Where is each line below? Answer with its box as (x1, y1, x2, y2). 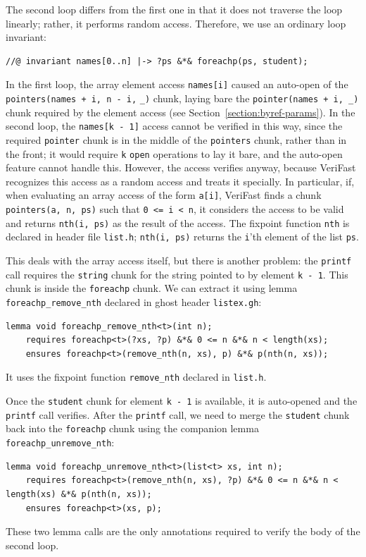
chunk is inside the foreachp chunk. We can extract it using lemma (6, 281, 298, 295)
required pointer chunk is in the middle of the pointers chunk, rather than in (6, 132, 347, 147)
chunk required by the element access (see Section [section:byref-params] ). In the (6, 104, 355, 119)
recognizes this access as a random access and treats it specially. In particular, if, (6, 173, 355, 188)
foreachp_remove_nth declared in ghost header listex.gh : (6, 295, 262, 310)
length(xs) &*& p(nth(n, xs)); (6, 489, 152, 499)
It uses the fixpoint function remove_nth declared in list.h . (6, 369, 267, 384)
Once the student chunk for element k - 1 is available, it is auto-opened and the (6, 393, 358, 408)
